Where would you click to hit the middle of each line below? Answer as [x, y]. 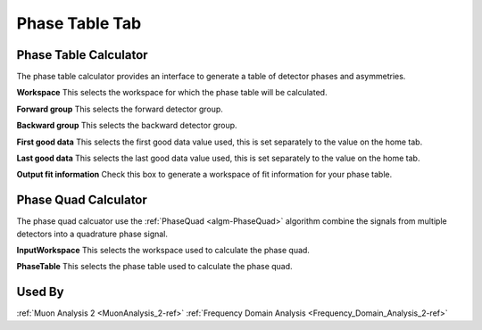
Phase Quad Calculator [82, 200]
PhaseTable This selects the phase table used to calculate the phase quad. [155, 267]
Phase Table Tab [79, 23]
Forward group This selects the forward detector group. [120, 109]
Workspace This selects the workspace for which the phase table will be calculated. [172, 93]
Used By [40, 292]
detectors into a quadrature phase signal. [92, 234]
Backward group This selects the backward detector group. [127, 126]
